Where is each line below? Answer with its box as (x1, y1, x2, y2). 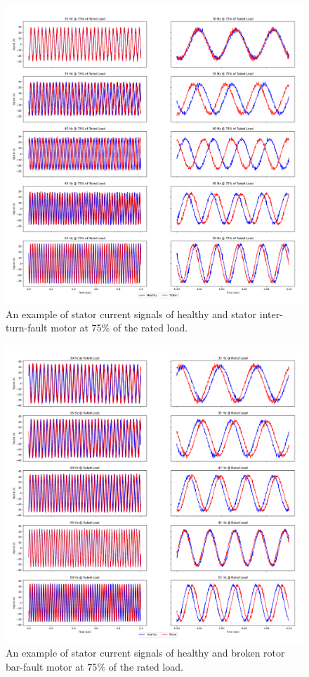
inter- (259, 306, 283, 321)
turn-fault (6, 320, 48, 335)
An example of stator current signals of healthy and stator (6, 306, 257, 321)
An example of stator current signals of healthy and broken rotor (6, 645, 285, 660)
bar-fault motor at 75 (6, 659, 98, 673)
